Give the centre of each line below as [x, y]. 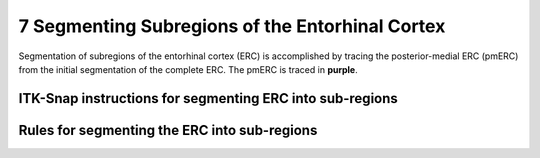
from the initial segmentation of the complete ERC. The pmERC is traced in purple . [188, 69]
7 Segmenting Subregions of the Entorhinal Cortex [232, 26]
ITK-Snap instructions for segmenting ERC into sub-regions [208, 98]
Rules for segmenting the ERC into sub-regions [168, 130]
